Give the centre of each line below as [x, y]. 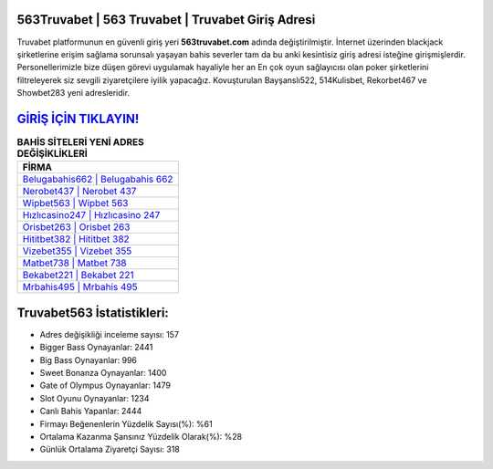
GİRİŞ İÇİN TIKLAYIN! [78, 119]
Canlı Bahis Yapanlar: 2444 [91, 412]
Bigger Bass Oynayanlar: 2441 [96, 348]
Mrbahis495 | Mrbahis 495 [80, 287]
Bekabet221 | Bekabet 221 [78, 276]
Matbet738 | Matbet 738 [74, 263]
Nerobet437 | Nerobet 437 [79, 192]
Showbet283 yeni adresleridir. [73, 93]
